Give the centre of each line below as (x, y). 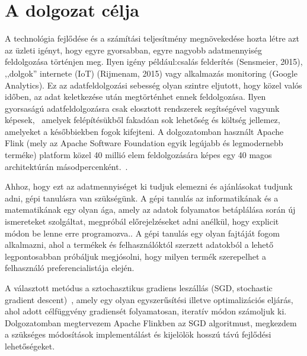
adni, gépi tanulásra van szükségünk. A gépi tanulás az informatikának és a (142, 198)
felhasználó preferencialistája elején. (70, 268)
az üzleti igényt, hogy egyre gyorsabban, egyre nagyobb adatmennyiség (133, 50)
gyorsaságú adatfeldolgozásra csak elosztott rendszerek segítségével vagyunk (142, 108)
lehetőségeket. (30, 346)
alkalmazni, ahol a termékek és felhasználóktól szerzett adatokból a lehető (139, 245)
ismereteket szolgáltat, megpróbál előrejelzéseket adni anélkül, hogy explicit (142, 221)
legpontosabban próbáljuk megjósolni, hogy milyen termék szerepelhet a (135, 256)
